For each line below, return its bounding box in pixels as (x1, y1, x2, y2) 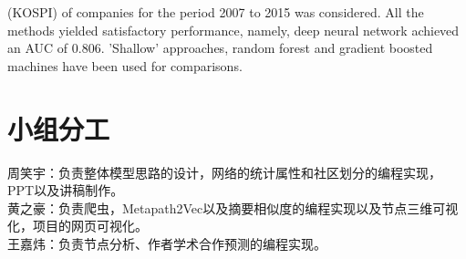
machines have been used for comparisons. (7, 56, 243, 75)
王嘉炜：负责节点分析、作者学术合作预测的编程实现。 (7, 233, 326, 253)
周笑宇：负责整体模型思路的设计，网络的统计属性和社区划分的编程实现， (7, 162, 441, 181)
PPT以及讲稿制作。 (7, 181, 124, 200)
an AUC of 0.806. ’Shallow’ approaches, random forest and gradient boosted (7, 38, 433, 57)
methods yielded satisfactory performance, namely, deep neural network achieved (7, 20, 460, 39)
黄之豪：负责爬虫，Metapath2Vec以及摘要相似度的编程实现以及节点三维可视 (7, 198, 459, 217)
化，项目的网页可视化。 (7, 216, 148, 235)
